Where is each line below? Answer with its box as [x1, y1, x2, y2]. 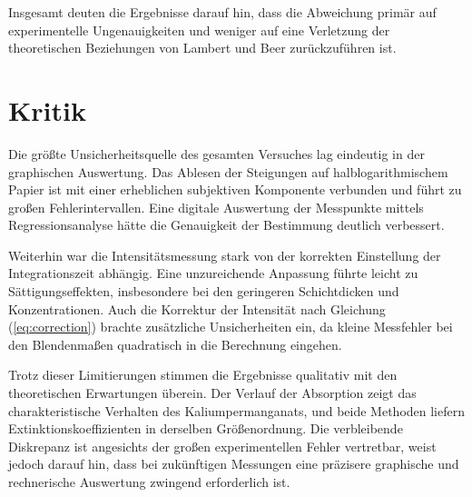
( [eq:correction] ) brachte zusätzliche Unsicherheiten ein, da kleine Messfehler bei [8, 317, 453, 336]
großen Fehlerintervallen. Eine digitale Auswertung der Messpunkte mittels [8, 197, 424, 216]
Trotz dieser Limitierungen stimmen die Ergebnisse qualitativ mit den [8, 365, 398, 384]
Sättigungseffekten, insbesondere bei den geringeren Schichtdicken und [8, 282, 399, 301]
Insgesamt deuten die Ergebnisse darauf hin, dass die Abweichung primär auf [8, 3, 437, 21]
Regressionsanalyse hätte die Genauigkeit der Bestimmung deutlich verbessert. [8, 215, 445, 234]
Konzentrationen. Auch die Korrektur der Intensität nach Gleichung [8, 299, 386, 318]
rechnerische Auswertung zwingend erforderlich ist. [8, 472, 290, 491]
